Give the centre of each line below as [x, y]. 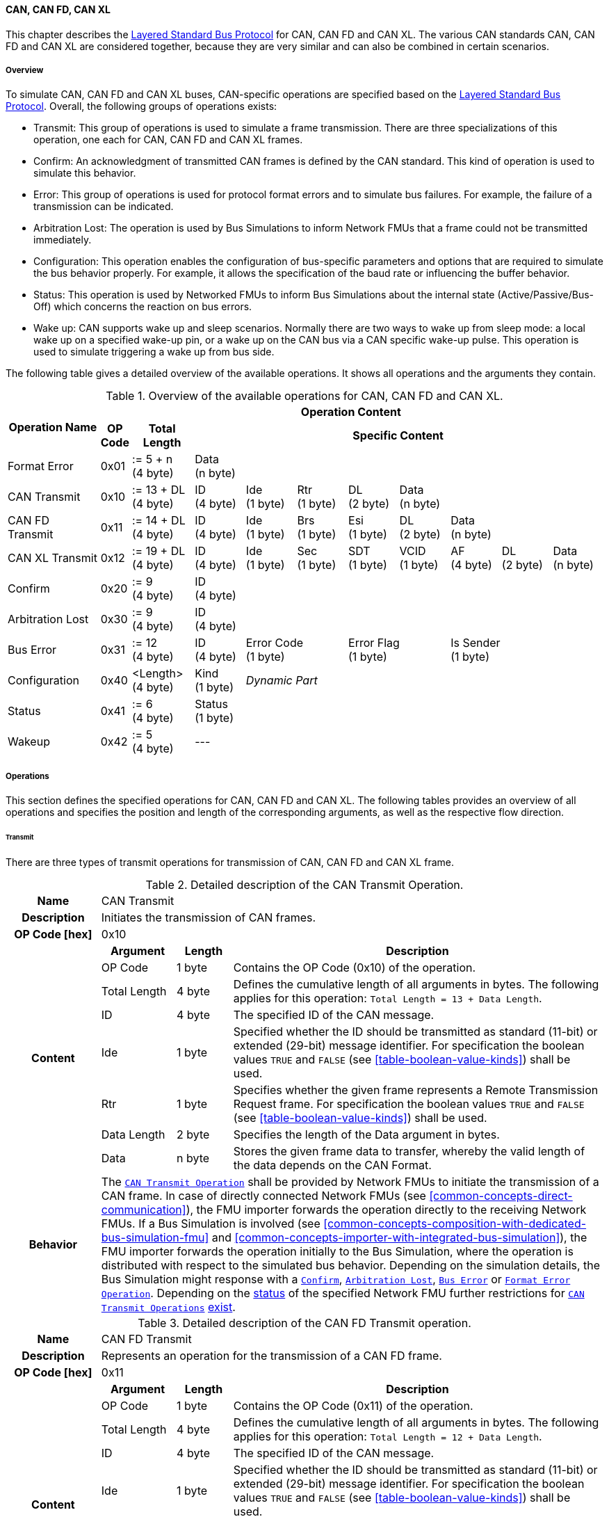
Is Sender [476, 643]
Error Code [274, 643]
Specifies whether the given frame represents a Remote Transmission [416, 1090]
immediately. [63, 240]
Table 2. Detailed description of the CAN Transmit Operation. [304, 884]
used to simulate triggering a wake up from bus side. [154, 352]
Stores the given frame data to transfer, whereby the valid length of [409, 1151]
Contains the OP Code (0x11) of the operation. [353, 1405]
